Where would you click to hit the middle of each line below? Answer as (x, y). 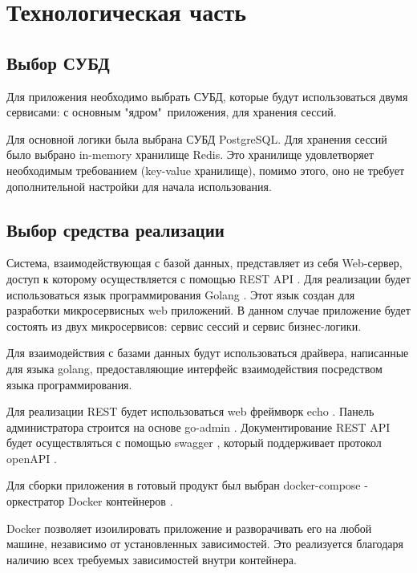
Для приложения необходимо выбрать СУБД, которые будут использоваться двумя (207, 96)
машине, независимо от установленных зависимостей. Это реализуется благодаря (205, 544)
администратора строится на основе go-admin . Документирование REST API (198, 427)
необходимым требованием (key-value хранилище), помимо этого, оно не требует (206, 170)
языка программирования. (69, 384)
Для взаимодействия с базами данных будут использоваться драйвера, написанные (208, 353)
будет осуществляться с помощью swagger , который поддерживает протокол (194, 443)
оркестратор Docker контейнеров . (90, 501)
